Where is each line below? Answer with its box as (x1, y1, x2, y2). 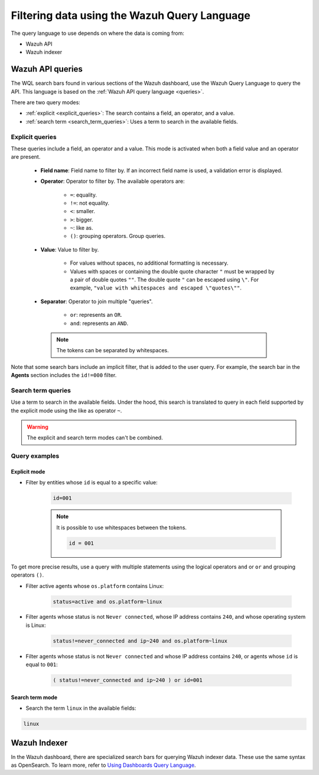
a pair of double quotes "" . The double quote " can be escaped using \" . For (70, 276, 259, 284)
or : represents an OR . (70, 311, 122, 319)
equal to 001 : (25, 661, 58, 668)
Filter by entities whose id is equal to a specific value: (25, 479, 158, 486)
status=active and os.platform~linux (53, 598, 162, 605)
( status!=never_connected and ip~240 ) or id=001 (53, 677, 203, 684)
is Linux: (25, 622, 47, 629)
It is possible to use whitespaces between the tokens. (56, 524, 187, 531)
